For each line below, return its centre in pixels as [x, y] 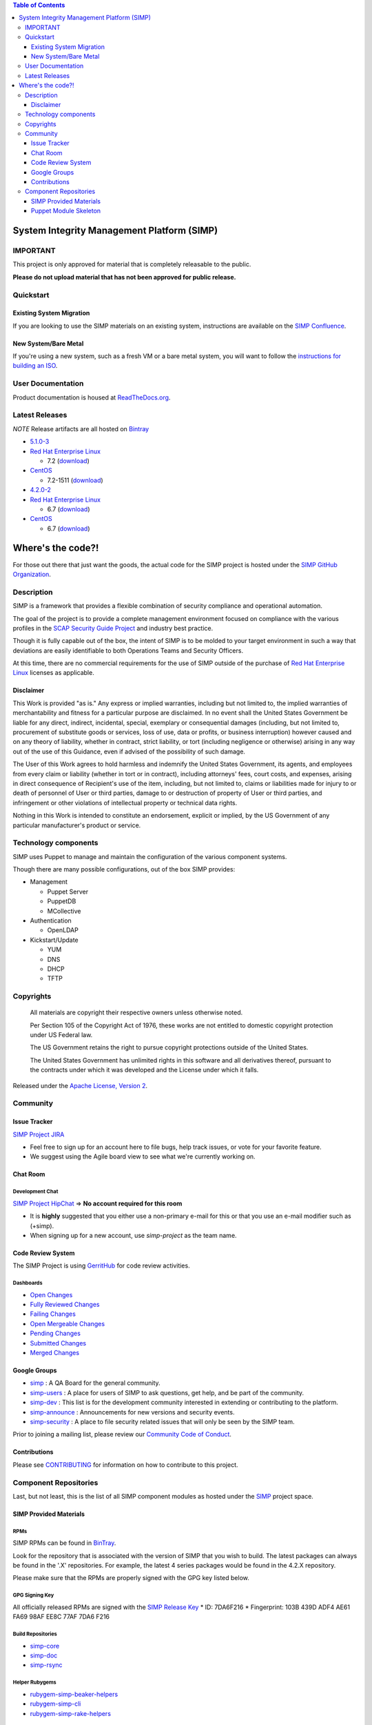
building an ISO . [35, 366]
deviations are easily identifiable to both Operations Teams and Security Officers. [128, 650]
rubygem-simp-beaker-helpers [74, 1694]
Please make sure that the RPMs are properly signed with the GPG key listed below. [131, 1578]
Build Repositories [35, 1634]
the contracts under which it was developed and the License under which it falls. [144, 1070]
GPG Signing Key [33, 1595]
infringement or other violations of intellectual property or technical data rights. [125, 802]
